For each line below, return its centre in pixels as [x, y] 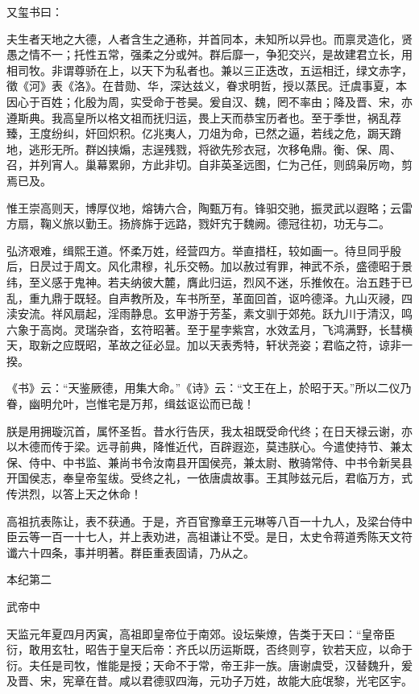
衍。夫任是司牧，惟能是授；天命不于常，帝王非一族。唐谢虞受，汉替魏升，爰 [209, 665]
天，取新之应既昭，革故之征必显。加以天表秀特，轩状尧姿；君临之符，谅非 [204, 345]
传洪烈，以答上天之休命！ [74, 494]
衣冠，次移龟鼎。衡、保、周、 [322, 149]
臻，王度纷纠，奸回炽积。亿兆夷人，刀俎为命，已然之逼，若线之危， [187, 133]
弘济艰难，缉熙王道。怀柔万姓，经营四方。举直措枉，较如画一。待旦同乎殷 [204, 250]
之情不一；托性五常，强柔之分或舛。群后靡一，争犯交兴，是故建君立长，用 [215, 54]
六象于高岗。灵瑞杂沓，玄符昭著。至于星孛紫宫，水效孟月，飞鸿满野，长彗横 [209, 329]
